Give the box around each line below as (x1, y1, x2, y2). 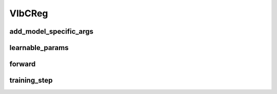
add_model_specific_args (9, 27, 94, 36)
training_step (9, 76, 53, 85)
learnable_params (9, 43, 69, 52)
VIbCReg (9, 8, 48, 19)
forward (9, 60, 36, 68)
